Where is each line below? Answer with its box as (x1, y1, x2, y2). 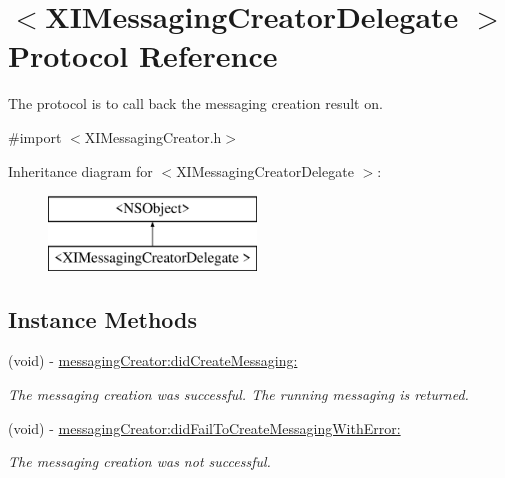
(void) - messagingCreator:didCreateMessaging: (8, 350, 298, 371)
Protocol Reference (8, 35, 278, 76)
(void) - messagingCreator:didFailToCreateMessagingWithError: (8, 417, 401, 438)
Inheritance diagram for (8, 160, 153, 181)
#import (8, 126, 62, 147)
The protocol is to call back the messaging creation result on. (8, 93, 383, 114)
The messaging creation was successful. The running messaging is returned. (8, 384, 469, 405)
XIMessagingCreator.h (84, 126, 222, 147)
